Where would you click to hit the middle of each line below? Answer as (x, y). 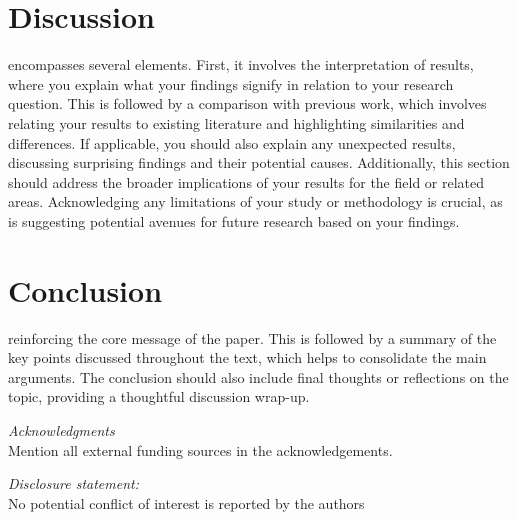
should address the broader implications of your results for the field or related (246, 181)
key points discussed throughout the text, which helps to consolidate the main (247, 357)
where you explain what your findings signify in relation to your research (231, 83)
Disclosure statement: (73, 483)
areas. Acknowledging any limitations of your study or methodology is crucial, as (255, 201)
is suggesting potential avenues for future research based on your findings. (234, 220)
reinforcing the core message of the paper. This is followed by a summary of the (252, 337)
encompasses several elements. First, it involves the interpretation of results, (241, 64)
